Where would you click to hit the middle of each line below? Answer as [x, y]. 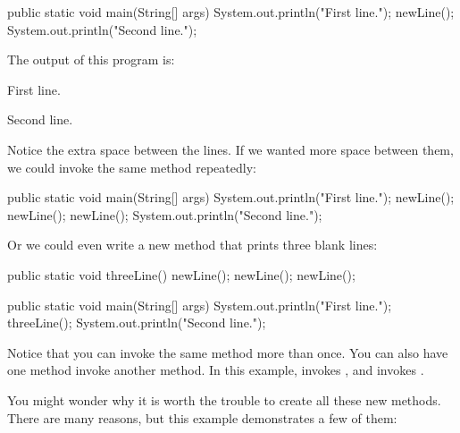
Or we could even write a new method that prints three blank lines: [192, 245]
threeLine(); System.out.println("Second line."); [137, 323]
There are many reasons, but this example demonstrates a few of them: [202, 417]
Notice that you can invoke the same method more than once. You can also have [228, 352]
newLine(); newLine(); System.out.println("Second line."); [165, 214]
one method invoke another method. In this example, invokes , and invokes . [216, 370]
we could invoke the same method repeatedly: [132, 167]
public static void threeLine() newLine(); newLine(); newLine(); [181, 274]
